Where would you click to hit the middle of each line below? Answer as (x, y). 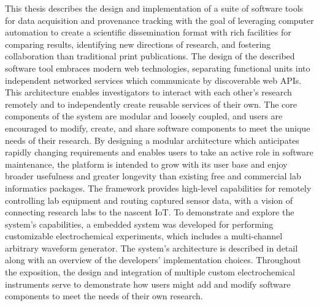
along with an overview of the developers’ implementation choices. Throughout (153, 260)
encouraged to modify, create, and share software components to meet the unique (158, 128)
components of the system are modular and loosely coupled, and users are (144, 116)
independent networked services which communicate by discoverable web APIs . (153, 80)
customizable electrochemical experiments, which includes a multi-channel (144, 236)
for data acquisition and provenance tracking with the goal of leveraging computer (159, 20)
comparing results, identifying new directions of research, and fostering (138, 44)
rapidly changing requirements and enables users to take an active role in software (159, 152)
